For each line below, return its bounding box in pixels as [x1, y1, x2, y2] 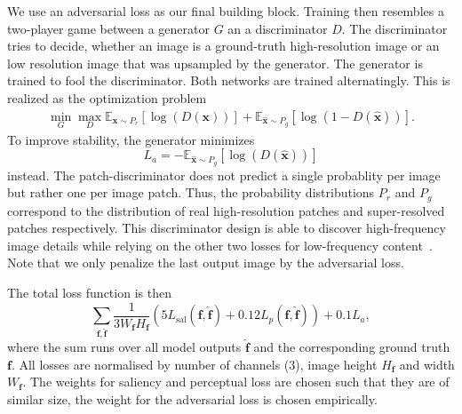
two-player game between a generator [7, 19, 210, 37]
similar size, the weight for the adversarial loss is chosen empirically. [7, 389, 378, 408]
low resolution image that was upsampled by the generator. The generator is [7, 53, 423, 72]
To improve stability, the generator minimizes [7, 130, 255, 148]
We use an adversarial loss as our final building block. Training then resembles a [7, 2, 444, 20]
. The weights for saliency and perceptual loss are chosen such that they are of [22, 372, 450, 391]
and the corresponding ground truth [253, 337, 450, 355]
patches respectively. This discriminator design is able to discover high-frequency [7, 219, 446, 237]
